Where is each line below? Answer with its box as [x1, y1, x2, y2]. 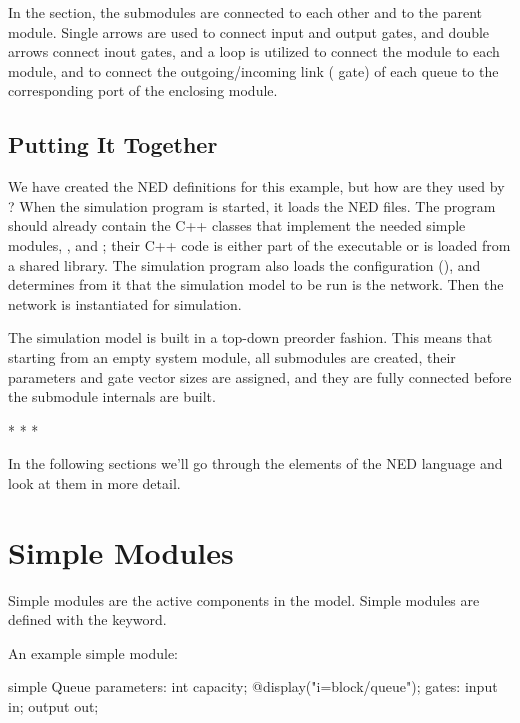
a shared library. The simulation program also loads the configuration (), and [8, 254, 481, 275]
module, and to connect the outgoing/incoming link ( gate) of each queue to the [8, 60, 499, 81]
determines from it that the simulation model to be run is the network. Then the [8, 274, 504, 295]
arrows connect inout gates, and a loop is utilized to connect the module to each [8, 41, 500, 62]
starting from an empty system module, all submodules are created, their [8, 346, 456, 367]
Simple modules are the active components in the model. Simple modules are [8, 589, 480, 610]
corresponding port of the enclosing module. [8, 80, 278, 101]
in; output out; [8, 695, 99, 716]
